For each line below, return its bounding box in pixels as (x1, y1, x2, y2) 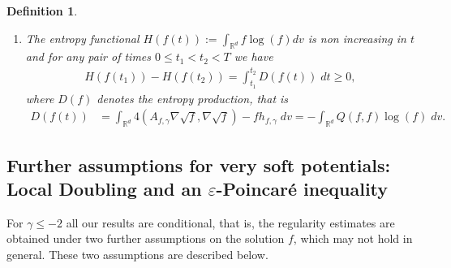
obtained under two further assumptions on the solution (6, 230, 285, 247)
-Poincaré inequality (216, 175, 389, 201)
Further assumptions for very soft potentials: (6, 152, 391, 177)
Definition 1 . (6, 2, 78, 19)
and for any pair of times (25, 48, 152, 65)
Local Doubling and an (6, 175, 202, 201)
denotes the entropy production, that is (97, 89, 289, 106)
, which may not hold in (293, 230, 413, 247)
